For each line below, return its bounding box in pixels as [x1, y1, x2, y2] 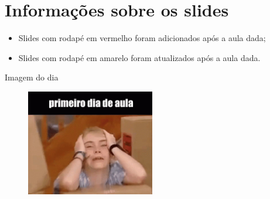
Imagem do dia [5, 71, 59, 83]
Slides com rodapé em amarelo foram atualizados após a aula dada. [18, 51, 261, 63]
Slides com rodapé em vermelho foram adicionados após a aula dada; [18, 32, 266, 44]
